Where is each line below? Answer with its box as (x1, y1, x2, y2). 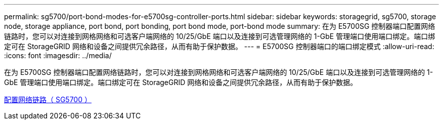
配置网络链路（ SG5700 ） (4, 95, 92, 104)
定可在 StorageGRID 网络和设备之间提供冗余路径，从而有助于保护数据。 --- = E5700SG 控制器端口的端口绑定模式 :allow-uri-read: (4, 42, 434, 51)
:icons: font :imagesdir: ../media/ (4, 51, 112, 60)
